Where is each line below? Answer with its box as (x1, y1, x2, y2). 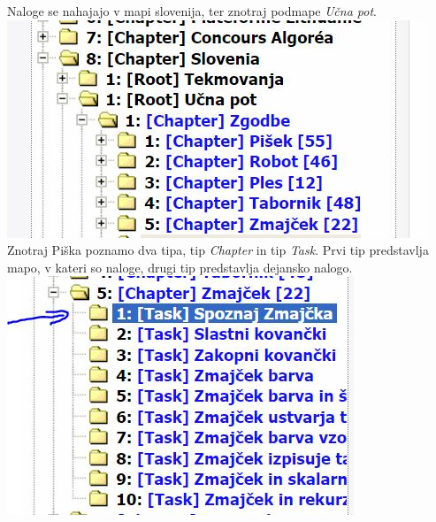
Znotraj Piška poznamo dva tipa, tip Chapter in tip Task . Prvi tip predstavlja (7, 241, 429, 259)
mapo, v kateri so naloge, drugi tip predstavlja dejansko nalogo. (7, 257, 353, 276)
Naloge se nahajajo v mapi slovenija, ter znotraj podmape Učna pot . (7, 2, 377, 19)
